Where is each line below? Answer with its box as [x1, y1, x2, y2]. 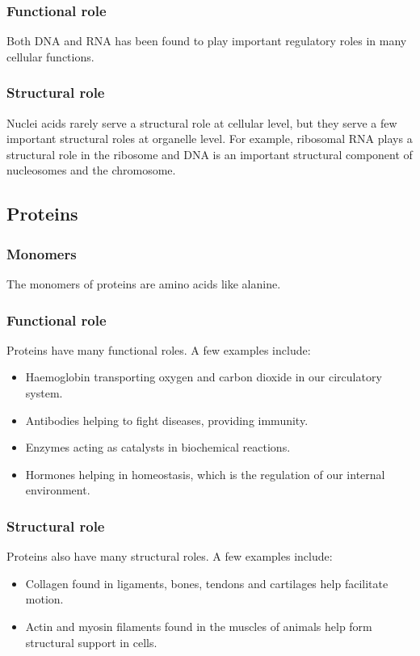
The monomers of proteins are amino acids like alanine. [6, 275, 281, 292]
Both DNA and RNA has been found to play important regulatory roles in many [6, 32, 407, 49]
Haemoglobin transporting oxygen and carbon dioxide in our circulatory [25, 368, 382, 385]
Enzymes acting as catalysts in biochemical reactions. [25, 439, 291, 456]
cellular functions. [6, 48, 94, 65]
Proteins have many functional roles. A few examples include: [6, 341, 311, 358]
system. [25, 385, 63, 401]
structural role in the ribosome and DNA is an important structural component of [6, 145, 413, 162]
